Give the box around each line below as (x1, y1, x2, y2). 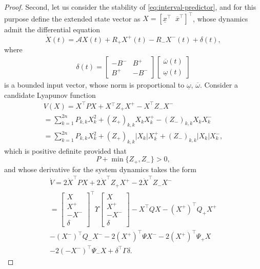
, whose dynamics (193, 13, 248, 24)
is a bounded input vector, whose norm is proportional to (4, 79, 185, 90)
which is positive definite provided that (4, 145, 127, 156)
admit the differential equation (4, 24, 101, 35)
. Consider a (199, 79, 238, 90)
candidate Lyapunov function (4, 89, 96, 100)
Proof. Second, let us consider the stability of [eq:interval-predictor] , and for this (4, 2, 256, 12)
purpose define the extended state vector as (4, 13, 141, 24)
